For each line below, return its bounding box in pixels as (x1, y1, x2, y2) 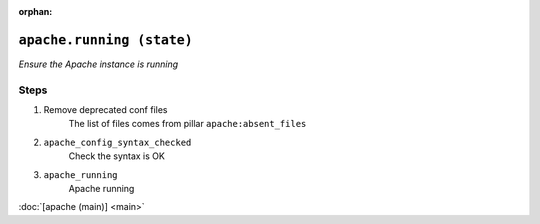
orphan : (18, 6, 53, 17)
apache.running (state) (18, 31, 194, 48)
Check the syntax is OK (68, 150, 165, 162)
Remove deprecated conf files (43, 104, 168, 116)
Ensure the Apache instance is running (18, 58, 179, 70)
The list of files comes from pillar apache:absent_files (68, 118, 307, 130)
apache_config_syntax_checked (43, 136, 192, 148)
